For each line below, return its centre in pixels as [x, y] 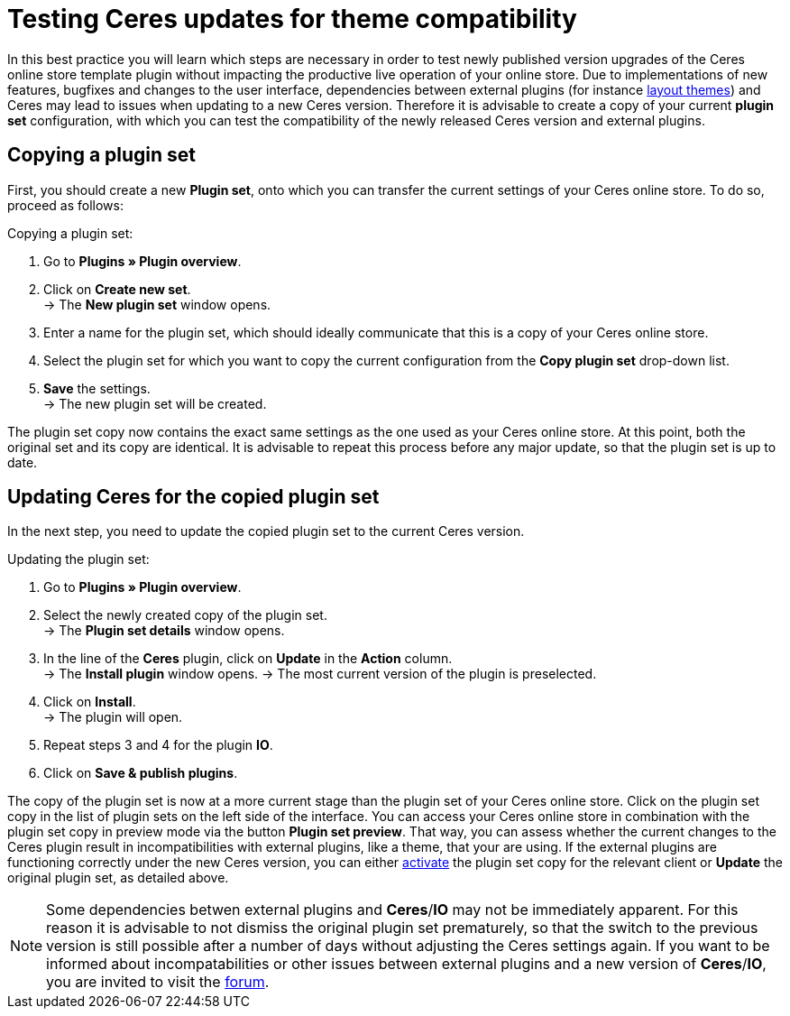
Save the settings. [97, 388]
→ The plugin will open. [113, 717]
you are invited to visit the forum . [158, 982]
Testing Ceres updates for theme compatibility [292, 19]
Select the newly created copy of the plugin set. [185, 615]
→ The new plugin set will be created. [155, 403]
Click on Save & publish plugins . [141, 773]
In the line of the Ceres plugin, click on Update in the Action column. [248, 659]
